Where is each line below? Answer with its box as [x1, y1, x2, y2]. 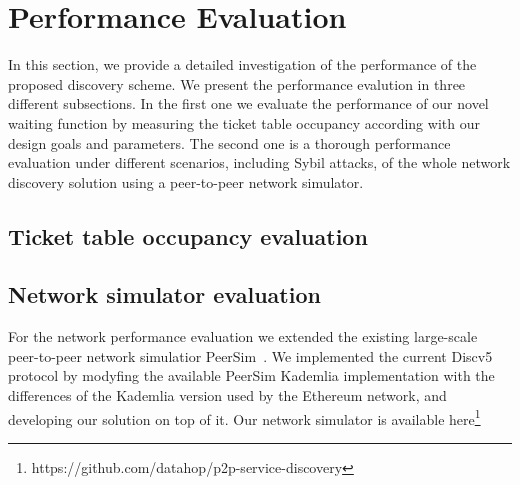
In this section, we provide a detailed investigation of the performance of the [8, 54, 477, 75]
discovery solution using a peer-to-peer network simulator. [8, 171, 364, 192]
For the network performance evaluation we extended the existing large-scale [8, 326, 478, 347]
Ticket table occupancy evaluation [8, 220, 368, 251]
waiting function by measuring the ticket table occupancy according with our [8, 112, 480, 133]
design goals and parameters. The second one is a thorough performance [8, 132, 451, 153]
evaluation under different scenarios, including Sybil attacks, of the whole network [8, 152, 511, 173]
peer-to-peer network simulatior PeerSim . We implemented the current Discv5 [8, 345, 493, 366]
